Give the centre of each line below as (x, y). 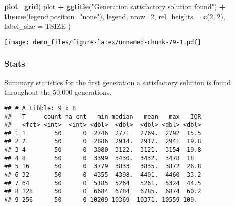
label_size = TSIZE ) (37, 26)
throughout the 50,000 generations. (58, 92)
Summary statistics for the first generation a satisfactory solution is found (118, 82)
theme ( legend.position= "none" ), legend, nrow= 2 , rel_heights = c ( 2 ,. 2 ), (115, 16)
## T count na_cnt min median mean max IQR (103, 117)
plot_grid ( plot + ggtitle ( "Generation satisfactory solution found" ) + (115, 6)
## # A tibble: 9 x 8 (40, 108)
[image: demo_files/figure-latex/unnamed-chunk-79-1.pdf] (103, 42)
